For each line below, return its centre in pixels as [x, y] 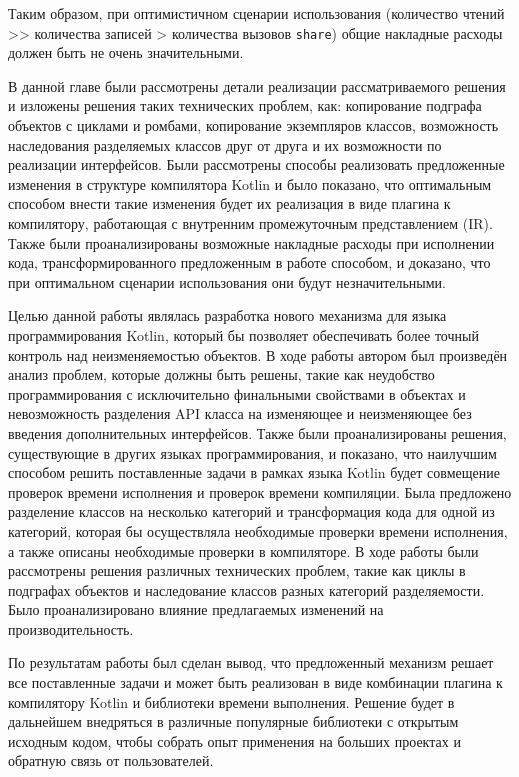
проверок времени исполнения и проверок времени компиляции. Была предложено [260, 491]
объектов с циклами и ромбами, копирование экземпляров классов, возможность [253, 125]
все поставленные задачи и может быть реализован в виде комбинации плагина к [255, 682]
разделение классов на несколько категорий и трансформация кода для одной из [251, 511]
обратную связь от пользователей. [111, 760]
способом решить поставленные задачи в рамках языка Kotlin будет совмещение [254, 472]
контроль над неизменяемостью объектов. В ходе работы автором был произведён [258, 354]
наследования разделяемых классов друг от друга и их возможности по [225, 144]
